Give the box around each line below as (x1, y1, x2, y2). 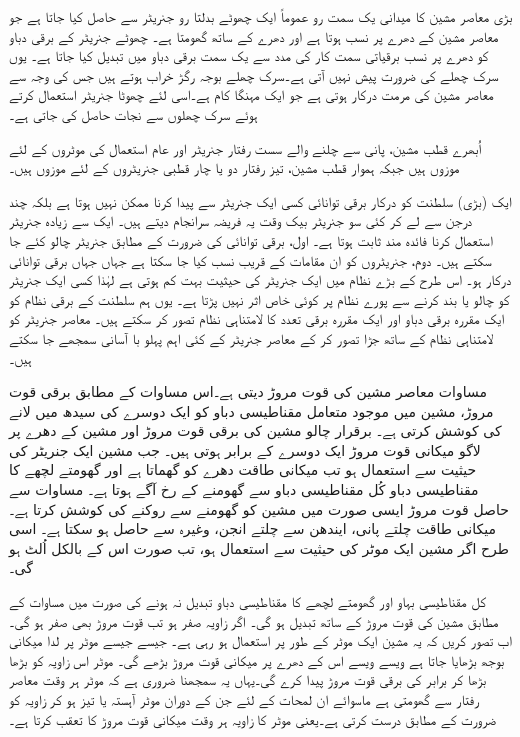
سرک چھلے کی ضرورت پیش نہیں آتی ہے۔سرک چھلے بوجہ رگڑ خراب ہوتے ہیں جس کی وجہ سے (9, 64, 499, 85)
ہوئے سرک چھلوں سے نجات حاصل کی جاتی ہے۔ (9, 103, 258, 124)
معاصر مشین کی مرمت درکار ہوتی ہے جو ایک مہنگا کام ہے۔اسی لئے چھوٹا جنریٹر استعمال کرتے (9, 84, 494, 105)
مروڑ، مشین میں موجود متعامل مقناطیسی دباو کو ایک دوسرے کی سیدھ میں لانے (9, 400, 494, 421)
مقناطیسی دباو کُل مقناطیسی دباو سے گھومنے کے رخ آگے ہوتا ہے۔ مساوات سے (9, 479, 479, 500)
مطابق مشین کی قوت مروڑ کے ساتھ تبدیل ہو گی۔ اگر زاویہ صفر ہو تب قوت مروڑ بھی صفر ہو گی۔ (9, 610, 499, 631)
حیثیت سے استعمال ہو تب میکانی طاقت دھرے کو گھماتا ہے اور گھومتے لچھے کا (9, 459, 477, 480)
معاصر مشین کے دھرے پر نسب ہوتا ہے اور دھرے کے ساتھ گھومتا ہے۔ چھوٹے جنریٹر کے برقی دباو (9, 25, 499, 46)
